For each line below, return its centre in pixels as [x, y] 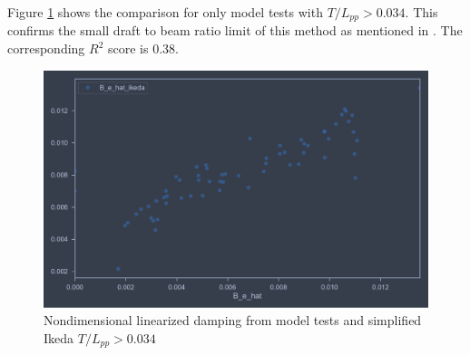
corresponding [46, 48]
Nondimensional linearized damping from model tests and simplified [233, 320]
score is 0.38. [143, 48]
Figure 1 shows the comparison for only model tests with [165, 12]
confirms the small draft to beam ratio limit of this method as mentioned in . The [235, 30]
